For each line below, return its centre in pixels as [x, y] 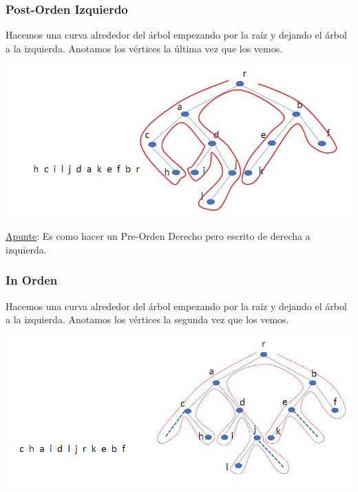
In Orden [32, 280]
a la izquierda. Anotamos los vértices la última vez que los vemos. [144, 48]
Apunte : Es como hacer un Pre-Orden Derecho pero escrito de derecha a [158, 236]
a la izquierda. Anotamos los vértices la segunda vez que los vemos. [147, 319]
